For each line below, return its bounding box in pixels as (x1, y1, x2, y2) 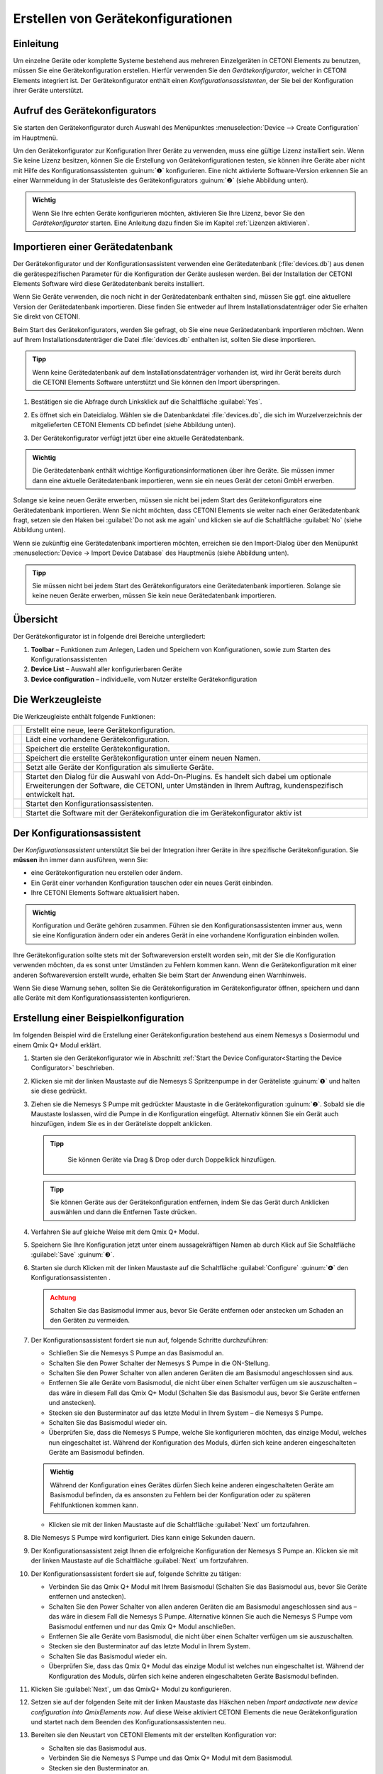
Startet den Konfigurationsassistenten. (26, 799, 154, 809)
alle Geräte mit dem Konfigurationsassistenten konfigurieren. (13, 993, 191, 1002)
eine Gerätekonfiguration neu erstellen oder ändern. (30, 869, 183, 877)
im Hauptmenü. (13, 133, 58, 142)
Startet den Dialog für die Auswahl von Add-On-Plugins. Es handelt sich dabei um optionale (26, 772, 332, 782)
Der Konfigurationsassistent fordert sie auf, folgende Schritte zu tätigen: (30, 1569, 241, 1578)
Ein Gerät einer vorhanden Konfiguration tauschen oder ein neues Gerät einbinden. (30, 878, 273, 887)
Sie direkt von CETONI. (13, 312, 81, 321)
